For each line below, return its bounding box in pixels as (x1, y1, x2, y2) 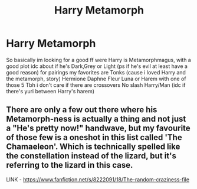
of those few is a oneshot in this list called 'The (6, 132, 182, 142)
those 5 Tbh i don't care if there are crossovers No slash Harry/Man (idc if (6, 81, 186, 89)
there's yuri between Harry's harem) (6, 87, 95, 94)
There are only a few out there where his (6, 105, 157, 115)
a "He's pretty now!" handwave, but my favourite (6, 123, 191, 133)
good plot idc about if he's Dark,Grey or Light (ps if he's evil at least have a (6, 63, 188, 70)
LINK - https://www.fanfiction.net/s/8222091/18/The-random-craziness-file (6, 175, 190, 183)
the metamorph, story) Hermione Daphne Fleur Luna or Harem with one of (6, 75, 186, 82)
